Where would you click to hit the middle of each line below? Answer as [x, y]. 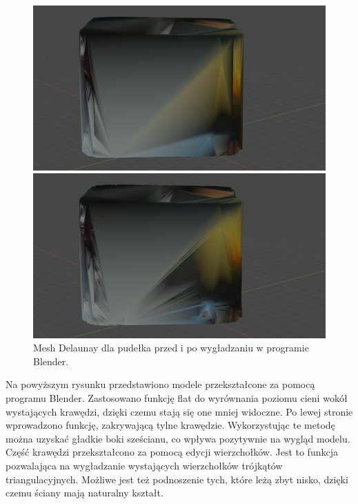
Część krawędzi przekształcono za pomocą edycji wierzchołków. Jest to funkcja [172, 452]
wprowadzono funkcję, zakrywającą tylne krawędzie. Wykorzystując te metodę [170, 425]
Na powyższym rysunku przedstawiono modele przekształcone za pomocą [160, 384]
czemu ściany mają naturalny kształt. [84, 493]
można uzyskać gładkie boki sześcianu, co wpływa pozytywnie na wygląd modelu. [178, 438]
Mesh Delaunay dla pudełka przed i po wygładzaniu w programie [171, 348]
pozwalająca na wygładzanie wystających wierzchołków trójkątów [144, 465]
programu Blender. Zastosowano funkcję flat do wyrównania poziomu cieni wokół [177, 397]
